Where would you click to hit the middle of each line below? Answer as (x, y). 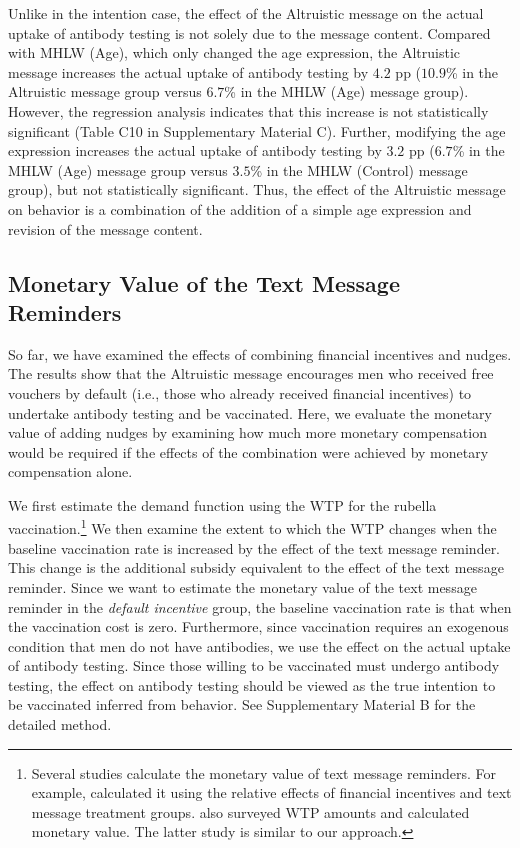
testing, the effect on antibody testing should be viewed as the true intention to (252, 684)
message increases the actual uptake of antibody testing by (188, 71)
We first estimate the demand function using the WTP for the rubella (222, 504)
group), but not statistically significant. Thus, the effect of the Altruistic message (257, 189)
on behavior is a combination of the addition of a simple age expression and (240, 208)
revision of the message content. (105, 228)
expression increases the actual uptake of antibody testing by (195, 150)
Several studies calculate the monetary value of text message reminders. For (264, 772)
